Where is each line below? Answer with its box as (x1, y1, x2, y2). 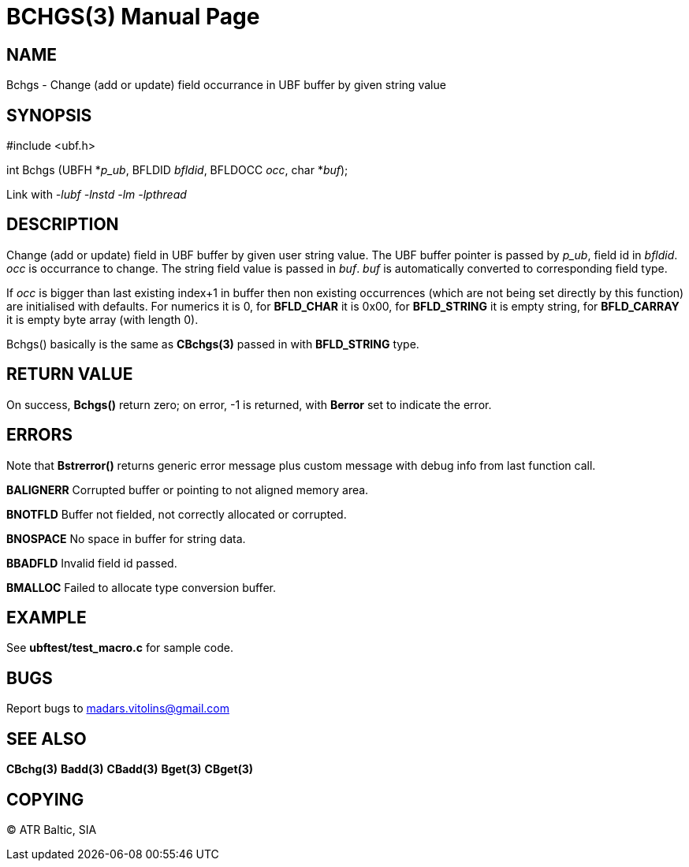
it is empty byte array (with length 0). (6, 312, 199, 326)
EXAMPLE (6, 607, 87, 627)
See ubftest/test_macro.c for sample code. (6, 641, 234, 655)
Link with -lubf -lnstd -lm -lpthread (6, 188, 187, 202)
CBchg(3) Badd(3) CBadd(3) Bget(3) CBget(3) (6, 762, 254, 776)
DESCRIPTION (6, 214, 119, 235)
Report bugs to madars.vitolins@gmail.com (6, 701, 229, 716)
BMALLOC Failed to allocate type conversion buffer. (6, 580, 276, 594)
